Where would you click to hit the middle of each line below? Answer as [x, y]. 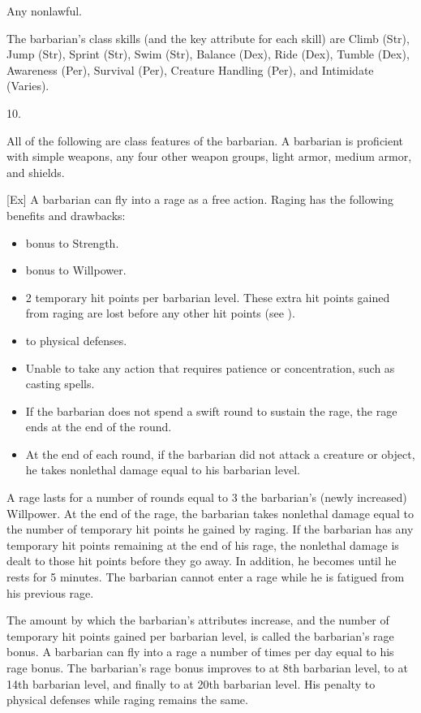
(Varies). [28, 86]
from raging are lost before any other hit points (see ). [160, 313]
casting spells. [60, 384]
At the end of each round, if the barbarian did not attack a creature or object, [220, 454]
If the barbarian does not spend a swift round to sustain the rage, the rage [211, 411]
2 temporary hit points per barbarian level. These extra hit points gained [208, 297]
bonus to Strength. [72, 242]
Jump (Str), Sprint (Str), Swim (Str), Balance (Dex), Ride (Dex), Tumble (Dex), [208, 54]
